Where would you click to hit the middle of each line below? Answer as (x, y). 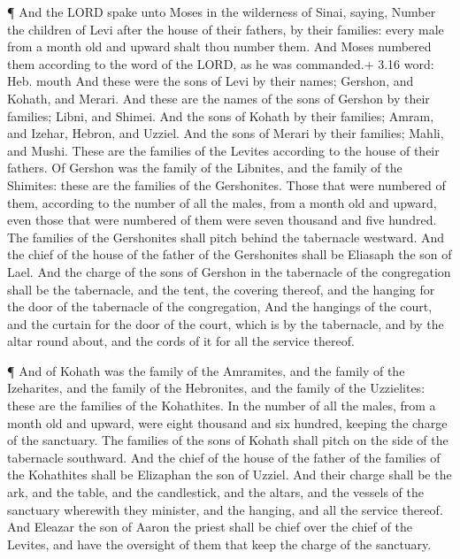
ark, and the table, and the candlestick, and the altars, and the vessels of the (216, 492)
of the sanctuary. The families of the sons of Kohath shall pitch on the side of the (228, 440)
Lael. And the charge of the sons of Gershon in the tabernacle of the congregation (229, 271)
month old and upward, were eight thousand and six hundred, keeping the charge (227, 422)
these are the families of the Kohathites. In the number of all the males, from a (222, 406)
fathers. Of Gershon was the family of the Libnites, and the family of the (205, 168)
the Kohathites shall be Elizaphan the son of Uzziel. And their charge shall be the (230, 475)
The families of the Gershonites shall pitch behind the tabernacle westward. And (226, 237)
